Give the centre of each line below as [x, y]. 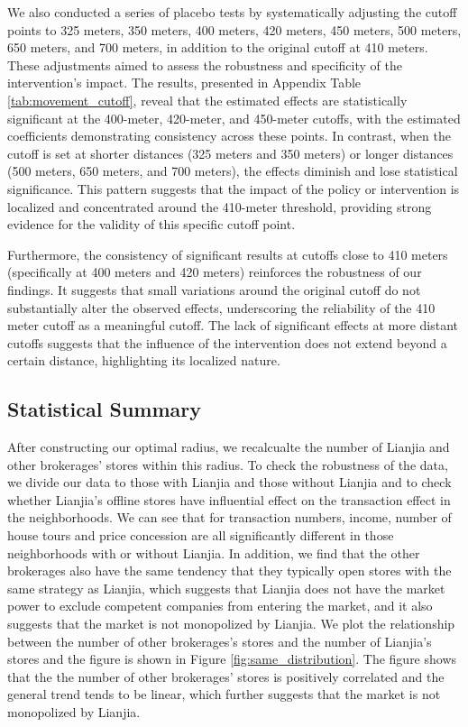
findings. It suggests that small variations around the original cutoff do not [214, 289]
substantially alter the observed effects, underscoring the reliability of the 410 [221, 307]
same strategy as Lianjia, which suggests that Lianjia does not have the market [226, 588]
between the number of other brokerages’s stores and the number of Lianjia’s [220, 641]
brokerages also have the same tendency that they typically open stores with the [229, 571]
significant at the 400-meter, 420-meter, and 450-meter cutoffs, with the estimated [234, 118]
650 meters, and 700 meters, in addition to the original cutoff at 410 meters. [218, 47]
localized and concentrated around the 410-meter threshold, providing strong [220, 206]
